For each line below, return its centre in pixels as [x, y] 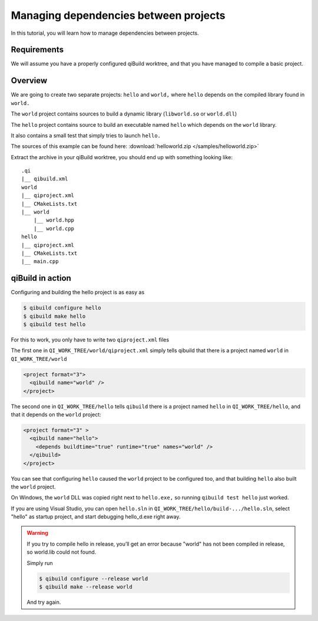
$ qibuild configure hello [62, 308]
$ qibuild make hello [54, 316]
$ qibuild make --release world [86, 587]
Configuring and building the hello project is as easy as [78, 293]
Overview [29, 80]
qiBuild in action [41, 278]
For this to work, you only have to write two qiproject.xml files [90, 340]
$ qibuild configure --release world [94, 579]
